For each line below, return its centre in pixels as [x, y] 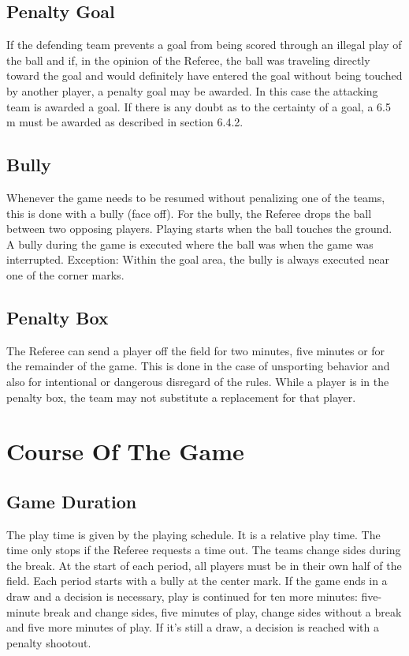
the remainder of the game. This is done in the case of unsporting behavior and [198, 366]
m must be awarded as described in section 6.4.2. [125, 122]
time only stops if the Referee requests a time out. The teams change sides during [204, 550]
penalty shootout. [49, 642]
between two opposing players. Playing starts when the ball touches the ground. [199, 229]
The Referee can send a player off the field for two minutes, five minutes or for [196, 350]
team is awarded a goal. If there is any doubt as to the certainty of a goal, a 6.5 [199, 106]
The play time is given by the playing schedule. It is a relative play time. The [193, 534]
